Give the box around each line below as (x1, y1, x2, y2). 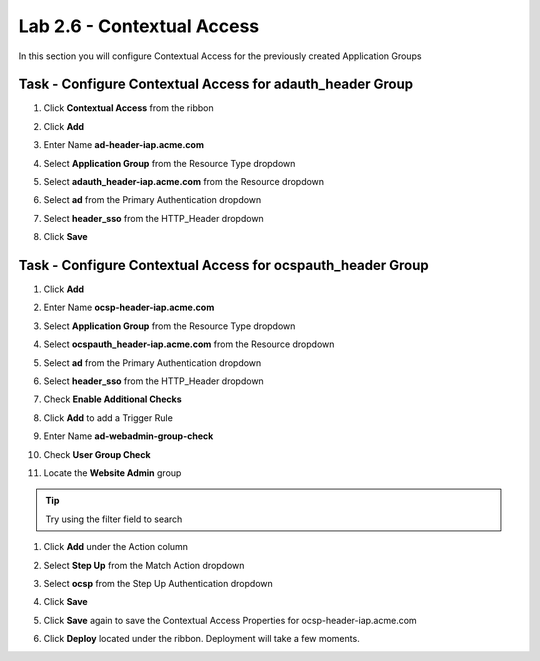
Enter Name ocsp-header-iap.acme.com (43, 301, 215, 314)
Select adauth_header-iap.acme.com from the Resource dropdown (43, 176, 325, 188)
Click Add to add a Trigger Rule (43, 411, 174, 424)
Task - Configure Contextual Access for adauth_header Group (18, 76, 414, 93)
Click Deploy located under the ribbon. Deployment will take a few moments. (43, 633, 360, 645)
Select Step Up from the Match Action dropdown (43, 559, 245, 571)
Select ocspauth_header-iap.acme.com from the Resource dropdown (43, 338, 335, 350)
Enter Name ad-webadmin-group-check (43, 430, 214, 442)
